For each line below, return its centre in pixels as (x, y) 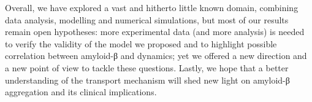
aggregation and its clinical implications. (81, 92)
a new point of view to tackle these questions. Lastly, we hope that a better (147, 67)
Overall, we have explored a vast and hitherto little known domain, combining (152, 7)
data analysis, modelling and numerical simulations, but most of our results (147, 19)
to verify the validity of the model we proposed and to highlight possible (141, 43)
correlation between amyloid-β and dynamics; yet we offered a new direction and (156, 56)
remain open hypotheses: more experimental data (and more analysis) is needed (155, 32)
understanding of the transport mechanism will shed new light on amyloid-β (147, 80)
